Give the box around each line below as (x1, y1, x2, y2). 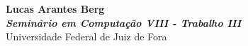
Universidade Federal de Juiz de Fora (6, 29, 167, 44)
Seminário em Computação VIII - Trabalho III (6, 15, 242, 30)
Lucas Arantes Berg (6, 1, 105, 16)
